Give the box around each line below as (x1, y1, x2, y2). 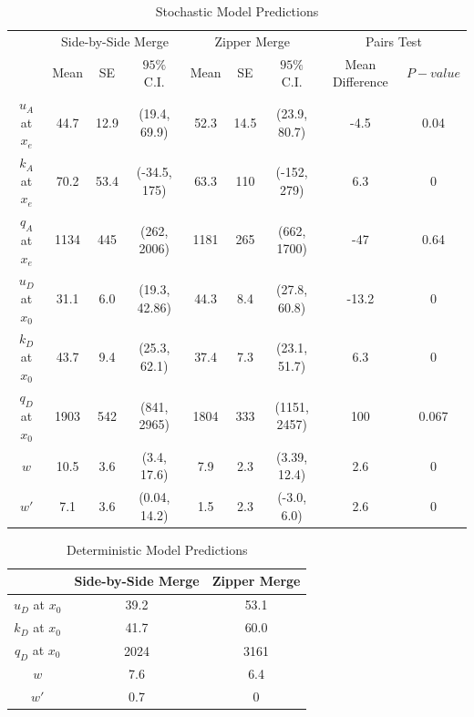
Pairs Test (366, 31, 422, 50)
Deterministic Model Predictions (66, 539, 248, 558)
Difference (332, 72, 388, 91)
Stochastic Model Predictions (155, 2, 319, 20)
